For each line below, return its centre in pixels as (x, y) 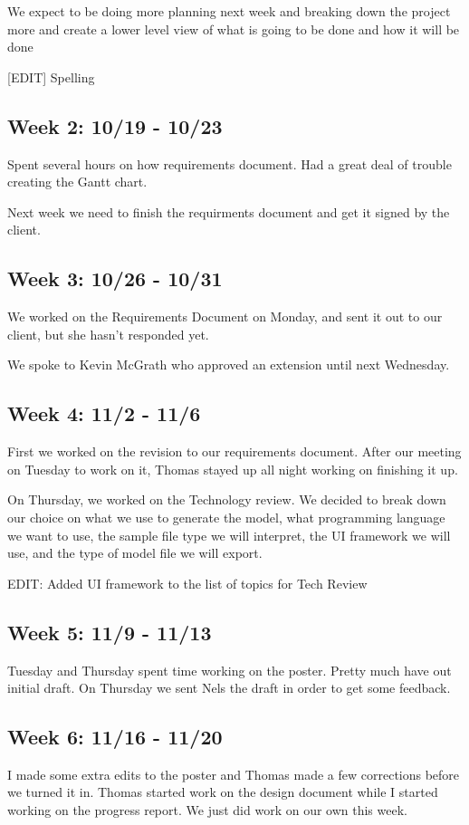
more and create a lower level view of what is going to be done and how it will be (234, 29)
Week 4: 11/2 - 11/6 (104, 413)
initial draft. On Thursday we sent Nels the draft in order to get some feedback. (229, 688)
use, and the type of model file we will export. (135, 553)
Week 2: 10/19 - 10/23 (115, 125)
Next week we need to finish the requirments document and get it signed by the (229, 211)
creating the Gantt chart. (77, 182)
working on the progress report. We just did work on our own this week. (207, 810)
